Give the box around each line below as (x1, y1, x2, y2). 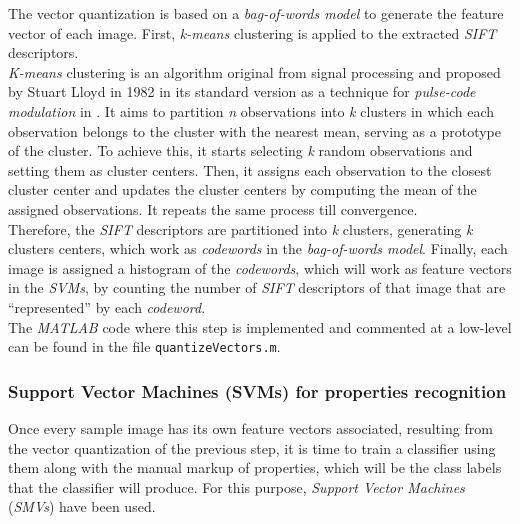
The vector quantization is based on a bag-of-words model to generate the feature (8, 3, 504, 23)
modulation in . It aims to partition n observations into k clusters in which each (8, 100, 495, 121)
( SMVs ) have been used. (8, 496, 156, 517)
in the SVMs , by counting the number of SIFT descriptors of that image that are (8, 277, 506, 298)
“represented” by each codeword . (8, 296, 206, 317)
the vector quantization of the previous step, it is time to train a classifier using (8, 437, 496, 458)
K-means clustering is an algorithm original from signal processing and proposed (8, 61, 501, 82)
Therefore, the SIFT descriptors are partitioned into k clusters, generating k (8, 218, 473, 239)
